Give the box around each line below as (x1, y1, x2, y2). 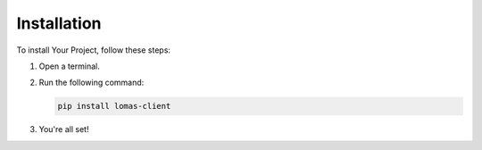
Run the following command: (38, 77, 145, 88)
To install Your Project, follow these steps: (16, 45, 171, 55)
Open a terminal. (38, 61, 100, 71)
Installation (16, 13, 102, 33)
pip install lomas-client (57, 101, 171, 112)
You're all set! (38, 124, 89, 135)
